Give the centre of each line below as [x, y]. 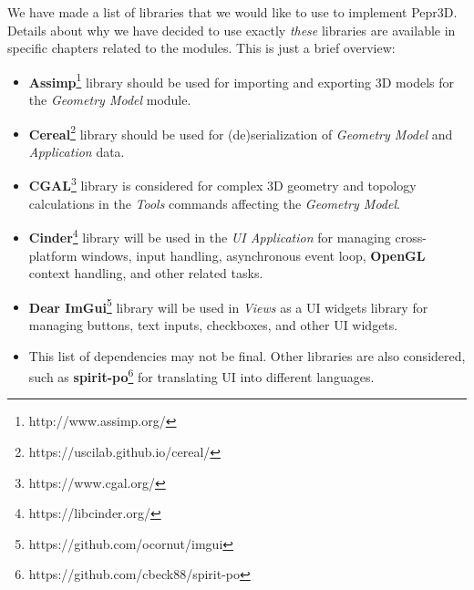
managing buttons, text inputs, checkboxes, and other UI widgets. [213, 325]
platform [53, 255]
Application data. [77, 151]
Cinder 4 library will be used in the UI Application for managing [210, 236]
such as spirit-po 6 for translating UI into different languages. [201, 375]
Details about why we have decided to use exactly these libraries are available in [232, 30]
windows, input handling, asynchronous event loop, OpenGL [253, 255]
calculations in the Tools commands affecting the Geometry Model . [214, 203]
